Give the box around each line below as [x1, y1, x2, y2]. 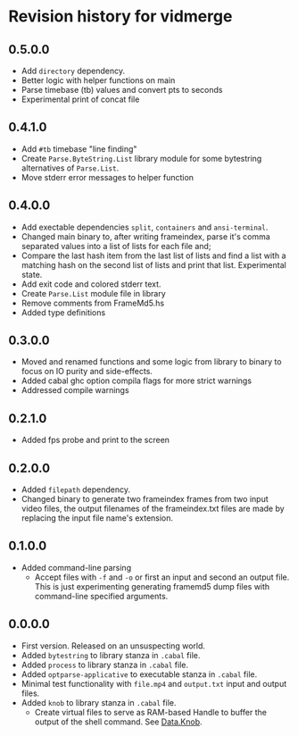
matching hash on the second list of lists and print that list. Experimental [21, 259, 286, 270]
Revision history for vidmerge [8, 6, 233, 27]
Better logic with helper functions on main [21, 75, 176, 86]
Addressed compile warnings [21, 385, 130, 396]
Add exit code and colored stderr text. [21, 279, 161, 289]
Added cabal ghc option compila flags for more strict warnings [21, 375, 252, 386]
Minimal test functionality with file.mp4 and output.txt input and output [21, 678, 287, 689]
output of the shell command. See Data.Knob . [34, 716, 203, 727]
